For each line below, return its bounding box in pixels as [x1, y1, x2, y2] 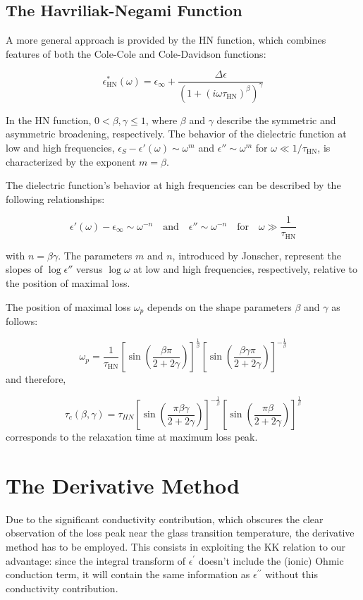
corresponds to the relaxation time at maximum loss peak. [6, 429, 258, 444]
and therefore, [6, 372, 66, 386]
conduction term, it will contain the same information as [6, 567, 250, 582]
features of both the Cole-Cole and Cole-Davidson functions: [6, 46, 266, 61]
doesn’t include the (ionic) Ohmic [198, 553, 344, 568]
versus [76, 262, 103, 276]
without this [265, 567, 318, 582]
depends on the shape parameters [147, 299, 292, 314]
